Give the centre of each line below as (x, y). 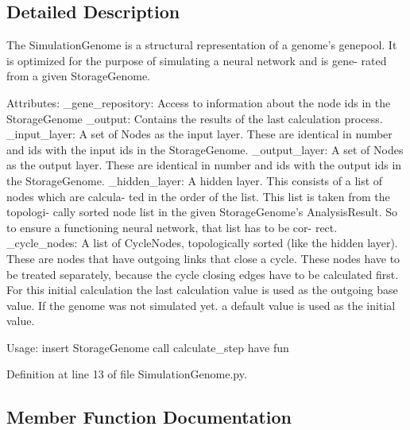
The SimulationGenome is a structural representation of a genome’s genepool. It (202, 45)
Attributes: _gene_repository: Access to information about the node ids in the (199, 102)
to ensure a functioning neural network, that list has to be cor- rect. (172, 227)
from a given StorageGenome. (79, 76)
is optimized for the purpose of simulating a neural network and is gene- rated (197, 60)
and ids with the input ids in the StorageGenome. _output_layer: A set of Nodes (205, 149)
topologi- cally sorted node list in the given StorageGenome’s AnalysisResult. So (202, 212)
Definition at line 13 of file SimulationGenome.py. (127, 374)
